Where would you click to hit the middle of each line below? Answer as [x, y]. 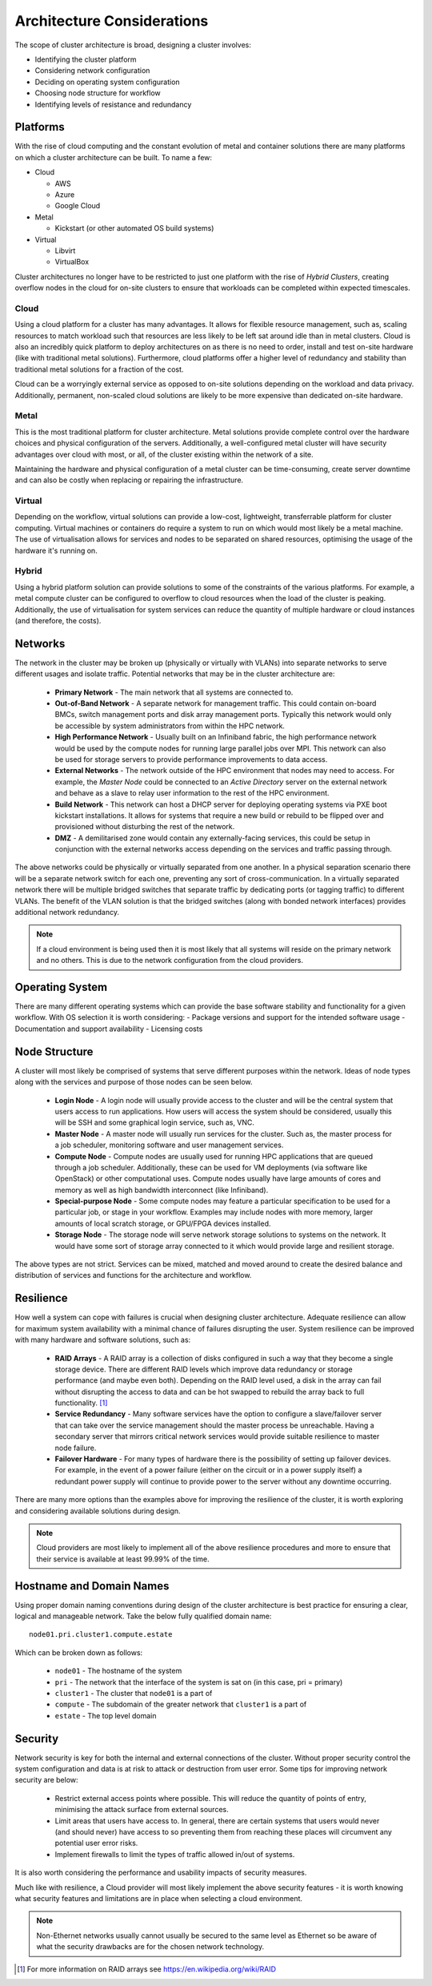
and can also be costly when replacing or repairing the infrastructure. [129, 480]
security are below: [47, 1780]
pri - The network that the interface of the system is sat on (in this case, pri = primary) [199, 1682]
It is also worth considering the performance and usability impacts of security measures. [161, 1873]
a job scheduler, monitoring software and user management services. [169, 1145]
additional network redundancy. [67, 912]
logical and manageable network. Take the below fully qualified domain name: [143, 1616]
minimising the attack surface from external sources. [142, 1810]
